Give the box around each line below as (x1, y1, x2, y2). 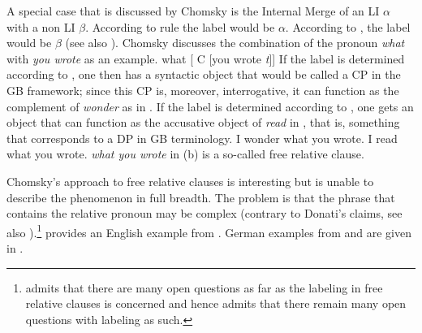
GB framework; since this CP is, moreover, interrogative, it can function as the (6, 81, 399, 98)
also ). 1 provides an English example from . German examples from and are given (6, 221, 411, 240)
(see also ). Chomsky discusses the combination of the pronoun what (65, 34, 405, 51)
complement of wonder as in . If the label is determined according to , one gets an (6, 97, 414, 115)
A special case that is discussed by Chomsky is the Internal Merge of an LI (6, 2, 380, 19)
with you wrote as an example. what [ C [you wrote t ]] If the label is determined (6, 50, 405, 67)
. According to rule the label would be (85, 18, 275, 35)
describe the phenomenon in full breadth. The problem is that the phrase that (6, 188, 395, 205)
